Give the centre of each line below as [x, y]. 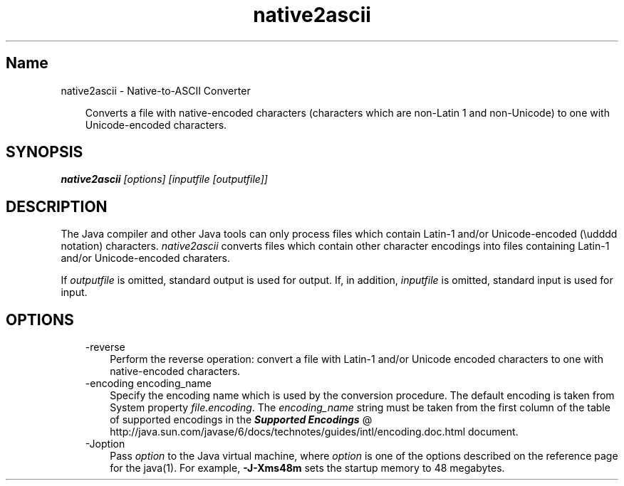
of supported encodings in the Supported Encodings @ [241, 420]
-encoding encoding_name [148, 384]
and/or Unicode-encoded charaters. [146, 258]
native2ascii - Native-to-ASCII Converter [156, 90]
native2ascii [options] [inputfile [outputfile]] [164, 179]
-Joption [105, 444]
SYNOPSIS [45, 152]
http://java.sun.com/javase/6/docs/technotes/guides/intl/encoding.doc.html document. [314, 432]
